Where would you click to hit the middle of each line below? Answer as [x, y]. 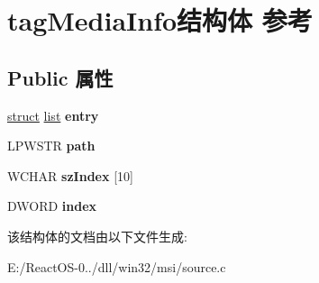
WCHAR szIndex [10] [70, 175]
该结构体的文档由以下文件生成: [97, 236]
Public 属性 [60, 77]
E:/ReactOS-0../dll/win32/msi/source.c [117, 266]
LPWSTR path [51, 146]
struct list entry [53, 115]
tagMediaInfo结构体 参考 [160, 20]
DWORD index [52, 206]
